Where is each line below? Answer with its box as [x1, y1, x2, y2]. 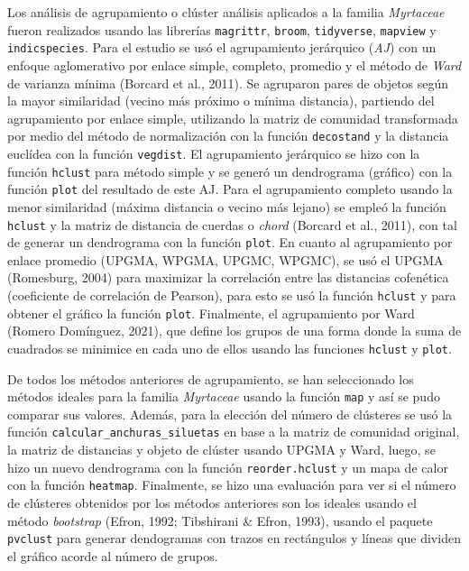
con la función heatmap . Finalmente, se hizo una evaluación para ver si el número [7, 475, 456, 494]
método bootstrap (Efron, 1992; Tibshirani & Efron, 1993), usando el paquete [7, 511, 433, 530]
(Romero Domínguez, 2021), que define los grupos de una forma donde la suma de [7, 321, 462, 340]
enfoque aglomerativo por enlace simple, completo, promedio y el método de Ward [7, 55, 462, 74]
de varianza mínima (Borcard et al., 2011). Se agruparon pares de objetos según [7, 73, 449, 92]
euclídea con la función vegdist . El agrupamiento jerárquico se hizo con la [7, 143, 420, 162]
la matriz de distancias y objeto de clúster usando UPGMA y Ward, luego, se [7, 440, 436, 459]
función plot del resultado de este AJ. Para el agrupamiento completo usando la [7, 180, 453, 198]
